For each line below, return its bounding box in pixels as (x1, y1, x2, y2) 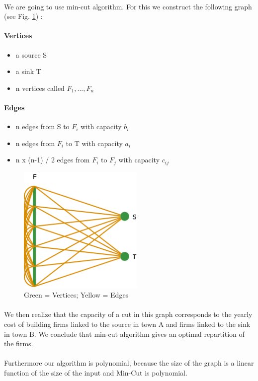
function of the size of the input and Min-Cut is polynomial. (4, 367, 187, 378)
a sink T (15, 66, 41, 76)
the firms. (4, 338, 33, 349)
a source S (15, 49, 47, 60)
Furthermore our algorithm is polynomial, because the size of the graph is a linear (4, 358, 254, 368)
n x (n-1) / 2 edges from (15, 154, 90, 165)
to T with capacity (66, 138, 123, 148)
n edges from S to (15, 121, 70, 132)
